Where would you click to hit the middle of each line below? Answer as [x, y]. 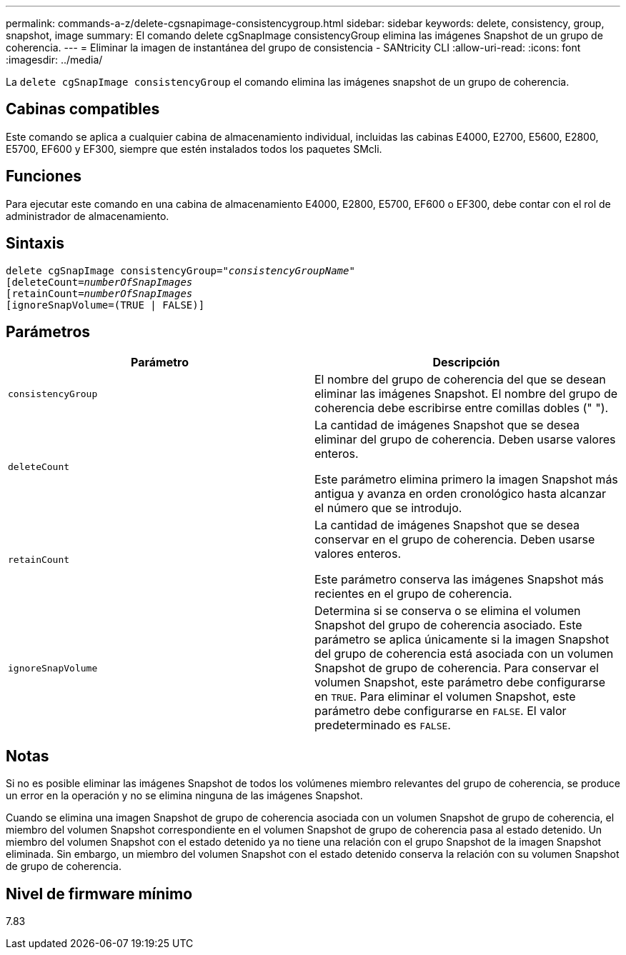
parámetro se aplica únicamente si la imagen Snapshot [462, 640]
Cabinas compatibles [83, 109]
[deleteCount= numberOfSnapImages [99, 282]
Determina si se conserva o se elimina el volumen [448, 611]
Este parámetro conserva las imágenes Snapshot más [459, 580]
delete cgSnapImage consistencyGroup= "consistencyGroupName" [180, 270]
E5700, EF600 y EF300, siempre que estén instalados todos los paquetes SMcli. [194, 149]
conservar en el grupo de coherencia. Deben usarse [455, 540]
